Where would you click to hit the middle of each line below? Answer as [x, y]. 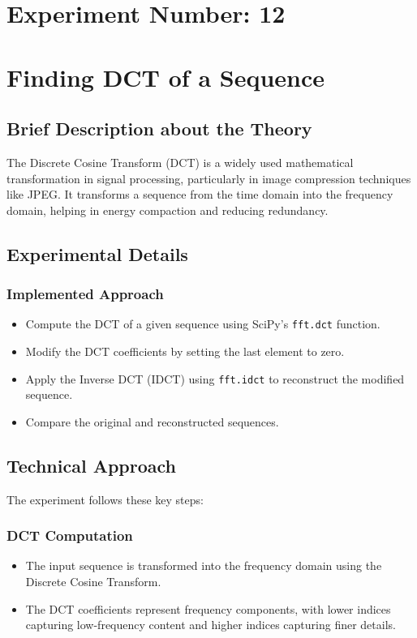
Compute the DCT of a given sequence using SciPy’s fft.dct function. [203, 324]
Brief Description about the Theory [159, 128]
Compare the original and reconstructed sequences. [152, 421]
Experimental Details [97, 253]
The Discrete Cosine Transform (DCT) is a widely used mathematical [180, 162]
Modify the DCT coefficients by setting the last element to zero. [185, 351]
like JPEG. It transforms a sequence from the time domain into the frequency [200, 194]
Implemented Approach [85, 294]
